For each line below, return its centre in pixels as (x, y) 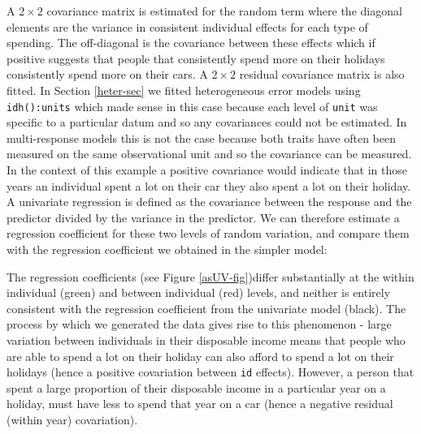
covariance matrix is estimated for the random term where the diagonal (224, 11)
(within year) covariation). (72, 419)
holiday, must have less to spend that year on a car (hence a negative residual (200, 404)
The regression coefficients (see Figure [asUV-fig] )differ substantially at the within (210, 276)
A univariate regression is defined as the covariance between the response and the (209, 202)
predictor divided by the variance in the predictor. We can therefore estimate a (203, 217)
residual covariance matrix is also (322, 74)
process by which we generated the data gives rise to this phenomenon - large (199, 324)
